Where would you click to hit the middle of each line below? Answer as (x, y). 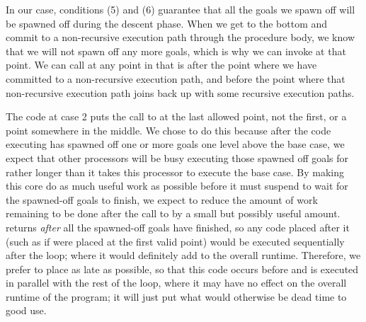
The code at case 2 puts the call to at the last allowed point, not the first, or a (176, 116)
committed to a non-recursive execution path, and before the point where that (176, 78)
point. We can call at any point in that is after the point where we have (161, 65)
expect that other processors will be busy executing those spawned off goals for (177, 157)
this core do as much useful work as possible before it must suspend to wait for (177, 186)
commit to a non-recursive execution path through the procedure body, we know (181, 37)
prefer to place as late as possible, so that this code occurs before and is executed (182, 269)
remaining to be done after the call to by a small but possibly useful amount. (173, 213)
